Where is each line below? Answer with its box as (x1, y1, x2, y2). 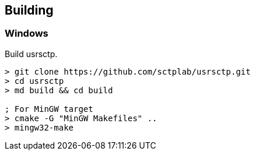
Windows (5, 27, 48, 40)
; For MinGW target (5, 104, 93, 114)
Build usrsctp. (5, 48, 58, 59)
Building (5, 3, 54, 17)
